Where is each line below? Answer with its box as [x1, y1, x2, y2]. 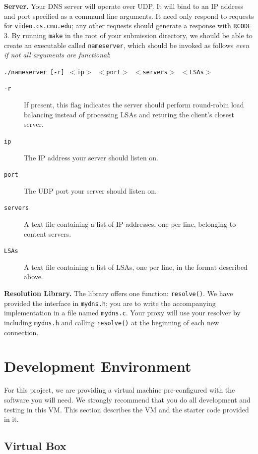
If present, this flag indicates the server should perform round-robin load [24, 100, 244, 110]
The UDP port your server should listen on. [24, 185, 157, 196]
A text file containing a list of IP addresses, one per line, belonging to [24, 219, 236, 229]
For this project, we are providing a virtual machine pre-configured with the [4, 385, 235, 395]
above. [24, 271, 43, 282]
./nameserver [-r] [4, 68, 64, 76]
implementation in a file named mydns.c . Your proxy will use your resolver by [4, 307, 241, 318]
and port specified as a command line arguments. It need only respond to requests [4, 10, 254, 21]
